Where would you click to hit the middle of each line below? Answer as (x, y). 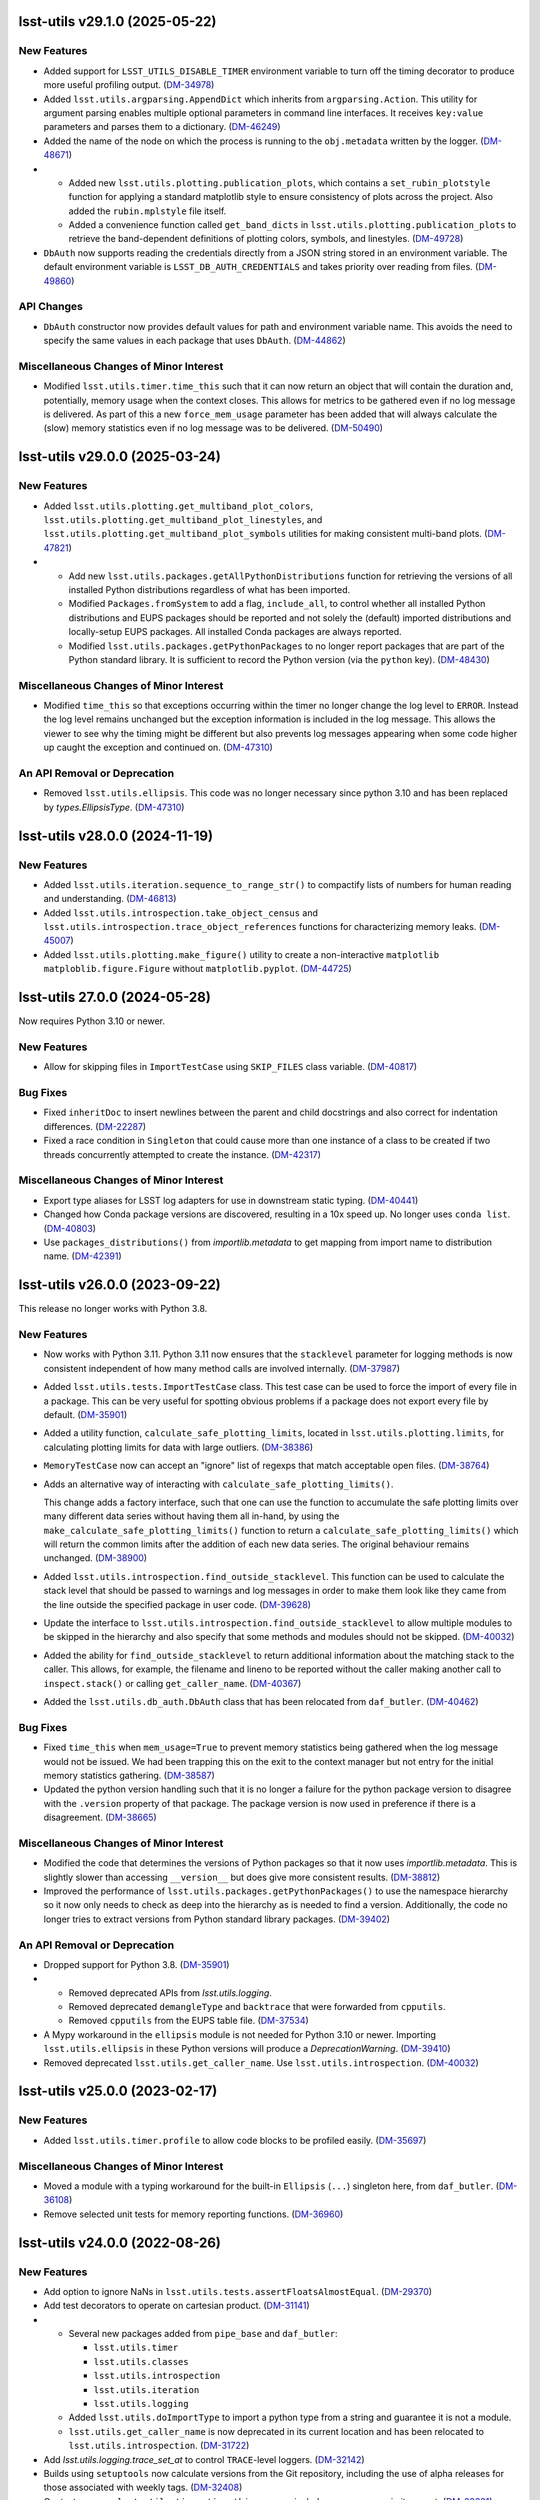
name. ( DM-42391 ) (82, 1256)
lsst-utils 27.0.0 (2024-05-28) (115, 997)
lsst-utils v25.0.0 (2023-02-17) (118, 2091)
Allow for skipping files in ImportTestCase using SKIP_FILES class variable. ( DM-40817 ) (230, 1067)
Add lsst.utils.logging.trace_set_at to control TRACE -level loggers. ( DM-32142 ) (204, 2459)
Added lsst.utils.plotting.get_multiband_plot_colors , (178, 506)
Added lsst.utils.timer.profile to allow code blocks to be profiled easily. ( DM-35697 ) (235, 2140)
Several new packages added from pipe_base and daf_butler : (203, 2334)
